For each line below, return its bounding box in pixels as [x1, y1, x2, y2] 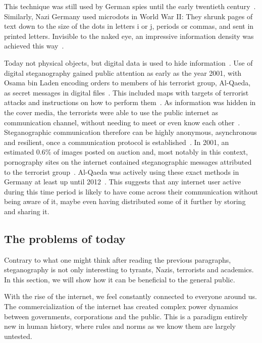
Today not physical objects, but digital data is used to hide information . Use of [4, 57, 253, 68]
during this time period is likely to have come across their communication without [4, 186, 258, 197]
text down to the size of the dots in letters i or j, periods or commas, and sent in [4, 21, 254, 31]
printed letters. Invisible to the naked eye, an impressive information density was [4, 30, 254, 41]
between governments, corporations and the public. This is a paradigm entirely [4, 311, 248, 321]
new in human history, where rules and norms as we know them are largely [4, 321, 236, 331]
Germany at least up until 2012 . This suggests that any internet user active [4, 176, 241, 187]
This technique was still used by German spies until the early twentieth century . [4, 1, 256, 11]
